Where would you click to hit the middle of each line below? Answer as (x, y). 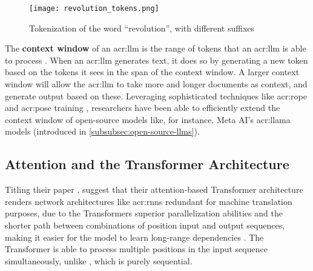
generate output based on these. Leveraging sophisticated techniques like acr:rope (156, 95)
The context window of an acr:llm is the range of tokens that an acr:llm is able (156, 48)
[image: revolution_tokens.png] (94, 8)
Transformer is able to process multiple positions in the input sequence (136, 249)
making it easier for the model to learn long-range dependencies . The (134, 237)
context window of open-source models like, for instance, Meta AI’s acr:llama (148, 119)
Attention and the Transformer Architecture (147, 164)
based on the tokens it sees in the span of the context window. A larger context (152, 72)
